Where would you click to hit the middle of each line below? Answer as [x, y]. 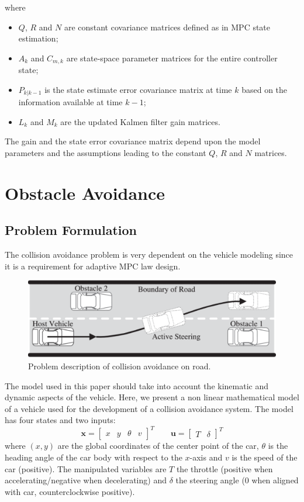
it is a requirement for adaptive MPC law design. [93, 266]
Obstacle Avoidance [85, 193]
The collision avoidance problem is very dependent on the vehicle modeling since [149, 255]
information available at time [70, 102]
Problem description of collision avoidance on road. [120, 366]
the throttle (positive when [224, 468]
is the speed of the [265, 457]
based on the [265, 89]
